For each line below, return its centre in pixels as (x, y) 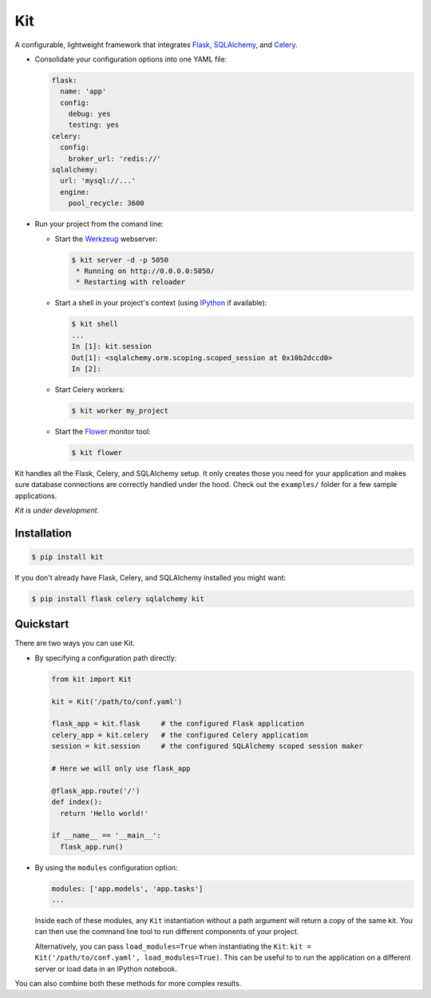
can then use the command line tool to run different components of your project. (167, 932)
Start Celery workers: (90, 389)
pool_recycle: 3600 (107, 203)
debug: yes (89, 114)
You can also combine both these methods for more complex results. (128, 983)
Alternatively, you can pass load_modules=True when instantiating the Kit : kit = (173, 946)
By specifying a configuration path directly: (106, 658)
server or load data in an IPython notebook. (106, 968)
